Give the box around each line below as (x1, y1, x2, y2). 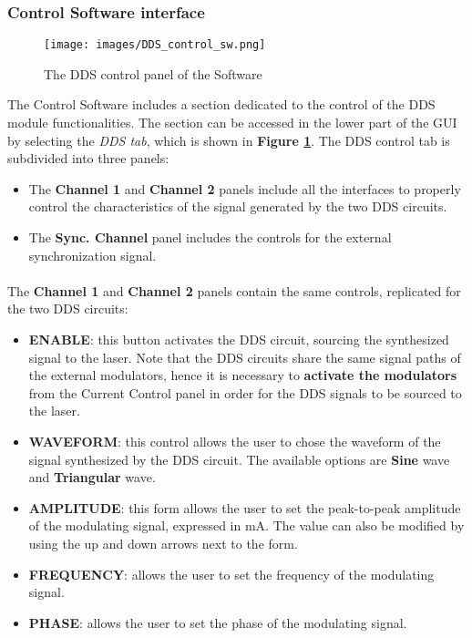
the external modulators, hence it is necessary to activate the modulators (28, 365, 457, 385)
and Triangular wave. (28, 468, 156, 487)
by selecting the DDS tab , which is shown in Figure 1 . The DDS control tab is (7, 130, 450, 149)
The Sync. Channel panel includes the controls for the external (28, 228, 392, 247)
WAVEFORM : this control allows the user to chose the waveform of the (28, 431, 441, 450)
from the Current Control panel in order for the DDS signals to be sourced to (28, 383, 462, 402)
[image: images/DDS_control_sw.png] (44, 38, 266, 52)
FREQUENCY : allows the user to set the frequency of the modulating (28, 564, 435, 583)
